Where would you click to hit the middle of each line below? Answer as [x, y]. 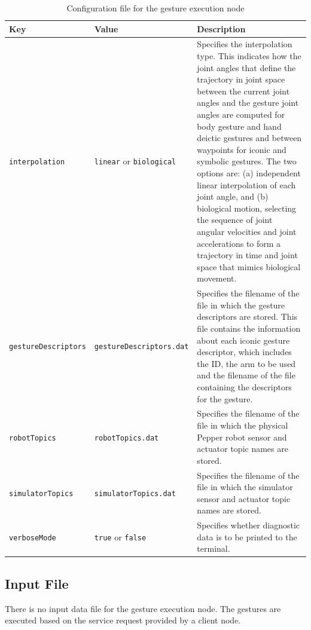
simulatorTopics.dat [135, 493]
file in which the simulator [245, 487]
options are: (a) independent [249, 172]
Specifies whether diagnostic [249, 525]
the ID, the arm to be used [246, 363]
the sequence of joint [235, 220]
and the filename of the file [246, 375]
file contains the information [249, 328]
